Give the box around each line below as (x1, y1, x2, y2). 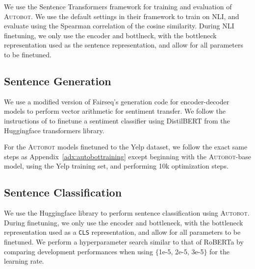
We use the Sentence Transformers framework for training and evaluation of (4, 1, 232, 11)
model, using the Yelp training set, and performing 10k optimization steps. (4, 161, 229, 171)
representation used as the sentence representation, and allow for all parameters (4, 40, 243, 50)
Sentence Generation (4, 73, 111, 88)
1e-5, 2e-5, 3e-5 (158, 246, 204, 256)
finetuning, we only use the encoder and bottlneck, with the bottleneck (4, 30, 217, 40)
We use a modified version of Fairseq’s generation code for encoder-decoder (4, 96, 229, 106)
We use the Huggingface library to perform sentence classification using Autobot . (4, 208, 250, 218)
